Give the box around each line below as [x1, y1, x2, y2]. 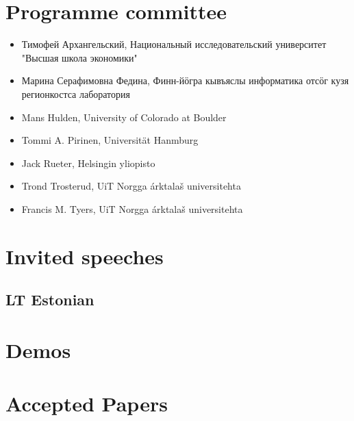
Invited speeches [5, 242, 164, 270]
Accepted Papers [5, 390, 168, 418]
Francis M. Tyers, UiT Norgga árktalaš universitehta [21, 201, 243, 216]
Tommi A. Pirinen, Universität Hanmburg [21, 133, 199, 147]
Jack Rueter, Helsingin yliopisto [21, 155, 155, 170]
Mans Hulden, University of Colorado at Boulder [21, 110, 227, 124]
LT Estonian [5, 289, 94, 310]
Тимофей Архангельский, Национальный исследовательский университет [21, 37, 327, 51]
